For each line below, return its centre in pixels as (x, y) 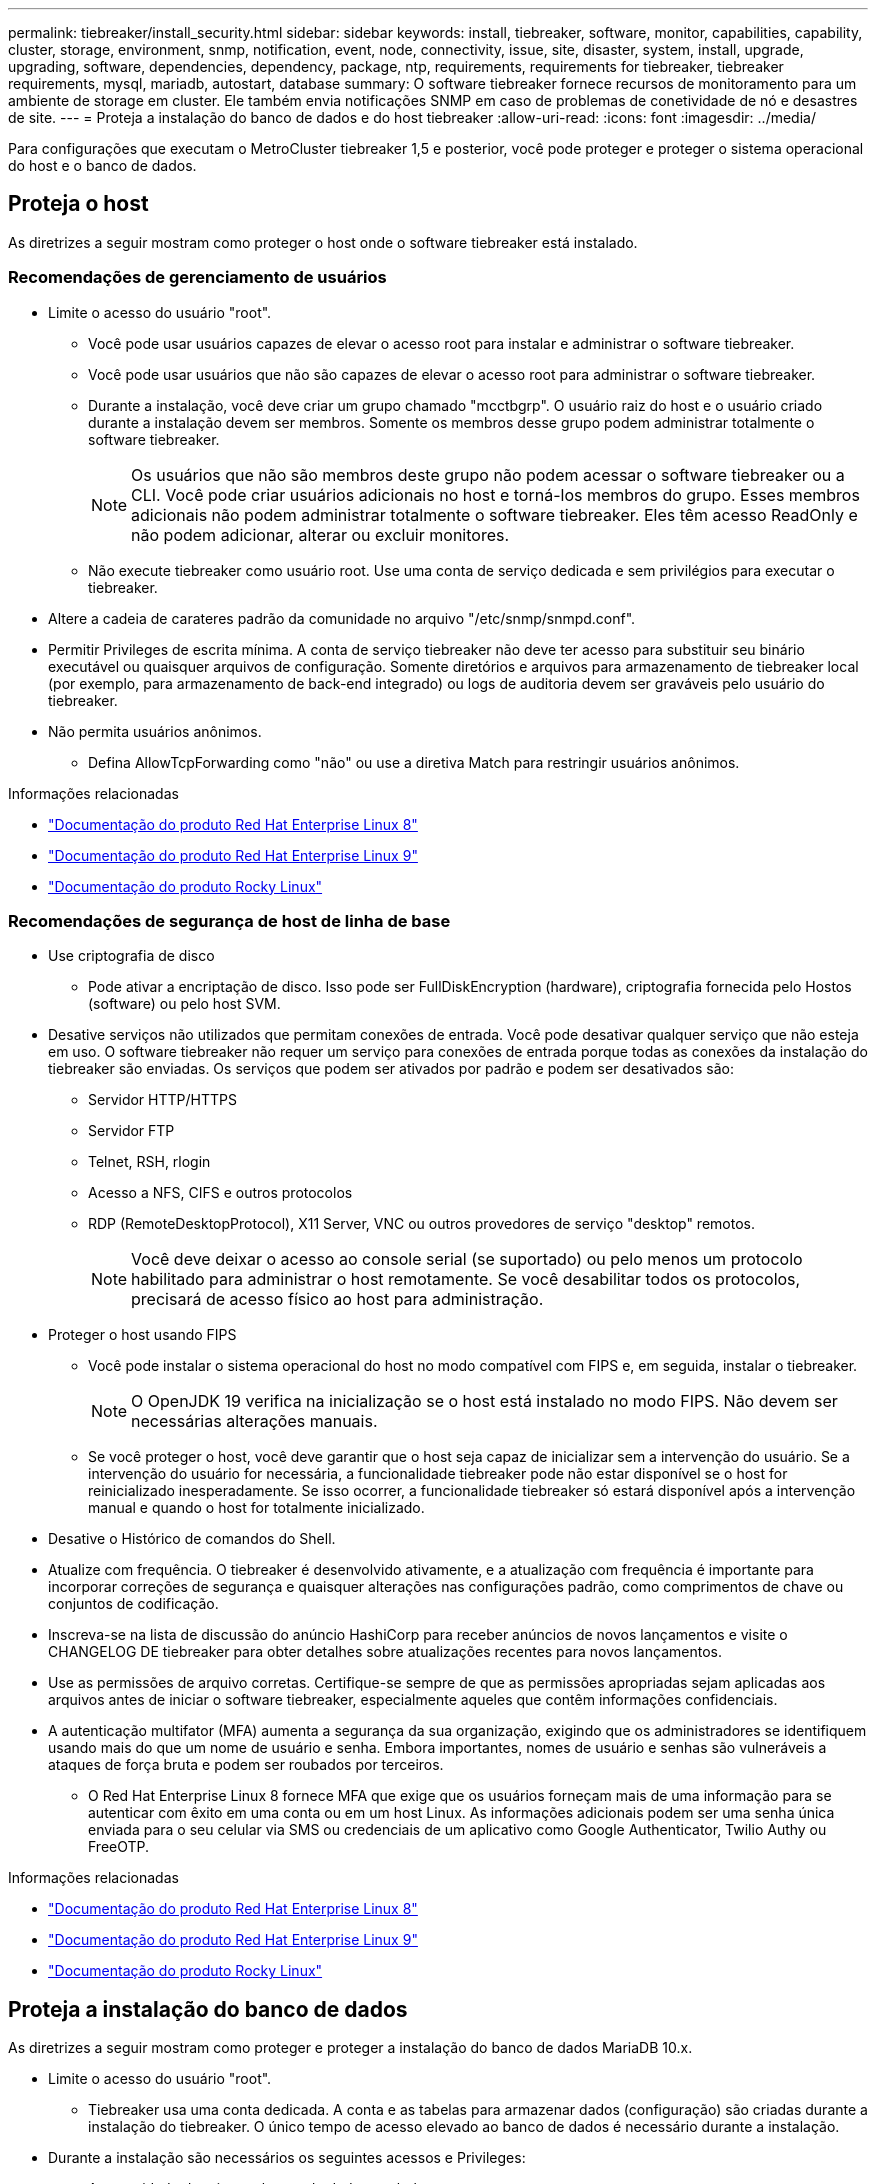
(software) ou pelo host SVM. (184, 1004)
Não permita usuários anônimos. (155, 731)
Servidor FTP (131, 1131)
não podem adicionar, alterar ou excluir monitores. (320, 534)
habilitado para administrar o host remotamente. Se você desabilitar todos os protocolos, (466, 1279)
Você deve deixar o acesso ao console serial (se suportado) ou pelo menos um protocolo (467, 1259)
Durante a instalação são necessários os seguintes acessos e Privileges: (287, 2158)
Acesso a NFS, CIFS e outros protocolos (220, 1193)
